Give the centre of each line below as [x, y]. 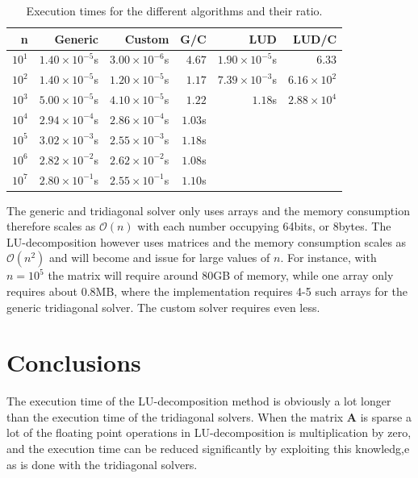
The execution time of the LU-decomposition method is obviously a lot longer [199, 401]
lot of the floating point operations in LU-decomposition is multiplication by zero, [209, 432]
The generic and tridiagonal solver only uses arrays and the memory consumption [208, 210]
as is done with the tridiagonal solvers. [102, 464]
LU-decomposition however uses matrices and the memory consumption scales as [207, 241]
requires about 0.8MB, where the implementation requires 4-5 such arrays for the [207, 291]
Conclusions [74, 362]
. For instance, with [328, 258]
